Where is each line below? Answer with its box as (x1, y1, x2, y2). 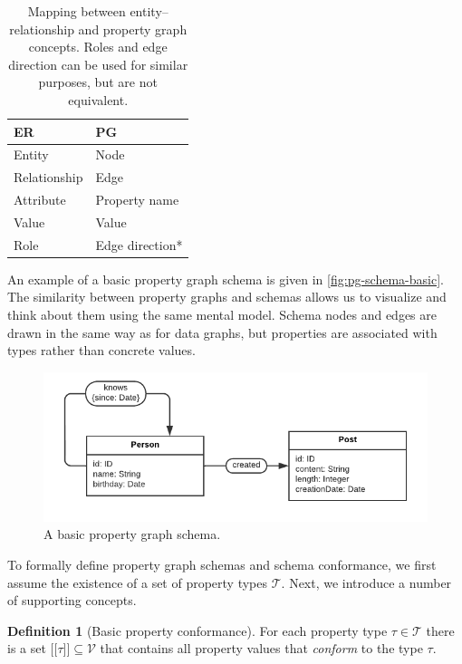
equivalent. (68, 90, 129, 109)
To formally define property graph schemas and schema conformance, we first (7, 554, 437, 573)
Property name (95, 190, 179, 209)
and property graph (78, 19, 188, 38)
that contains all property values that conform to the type (100, 639, 423, 658)
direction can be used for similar (8, 54, 188, 73)
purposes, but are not (38, 72, 158, 91)
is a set (7, 639, 46, 658)
